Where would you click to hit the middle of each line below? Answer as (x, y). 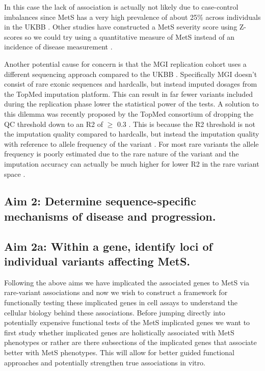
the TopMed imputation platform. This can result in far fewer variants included (129, 94)
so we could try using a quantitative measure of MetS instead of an (130, 36)
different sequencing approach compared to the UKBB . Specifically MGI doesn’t (131, 74)
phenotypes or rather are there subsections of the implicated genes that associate (130, 342)
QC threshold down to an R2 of (54, 124)
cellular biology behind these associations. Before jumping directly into (115, 312)
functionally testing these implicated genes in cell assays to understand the (121, 302)
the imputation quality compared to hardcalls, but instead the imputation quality (132, 134)
